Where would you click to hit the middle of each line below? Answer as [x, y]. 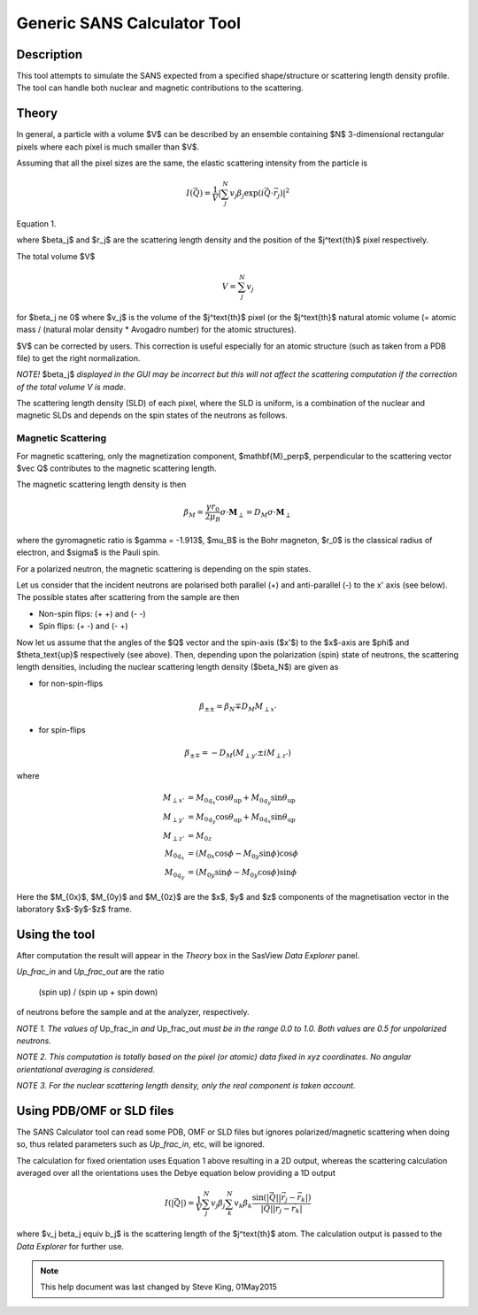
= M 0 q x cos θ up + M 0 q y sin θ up [241, 800]
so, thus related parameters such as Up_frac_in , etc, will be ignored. [141, 1144]
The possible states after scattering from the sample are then [128, 597]
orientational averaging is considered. [86, 1069]
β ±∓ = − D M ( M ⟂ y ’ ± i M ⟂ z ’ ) [238, 754]
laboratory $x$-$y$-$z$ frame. [74, 909]
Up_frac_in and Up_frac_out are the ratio [90, 972]
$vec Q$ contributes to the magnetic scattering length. [116, 468]
